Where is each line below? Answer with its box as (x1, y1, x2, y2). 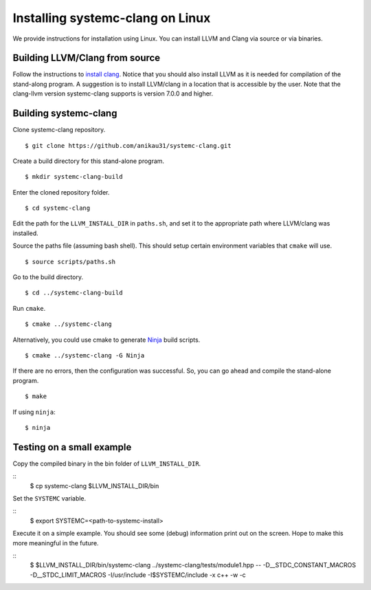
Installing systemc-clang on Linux (12, 10, 211, 25)
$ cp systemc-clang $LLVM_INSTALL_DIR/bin (30, 481, 159, 490)
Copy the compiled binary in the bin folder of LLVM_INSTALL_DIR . (12, 459, 201, 468)
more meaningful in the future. (12, 538, 99, 547)
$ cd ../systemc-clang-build (25, 289, 123, 297)
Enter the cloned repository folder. (12, 188, 110, 196)
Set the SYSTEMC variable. (12, 494, 87, 503)
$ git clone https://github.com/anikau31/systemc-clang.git (25, 142, 232, 149)
